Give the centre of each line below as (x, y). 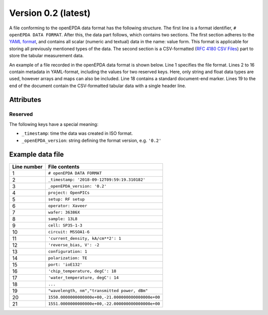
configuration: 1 (67, 252)
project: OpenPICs (69, 193)
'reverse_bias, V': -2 (73, 245)
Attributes (25, 100)
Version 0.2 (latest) (50, 13)
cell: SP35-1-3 (65, 226)
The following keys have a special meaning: (54, 124)
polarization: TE (67, 258)
